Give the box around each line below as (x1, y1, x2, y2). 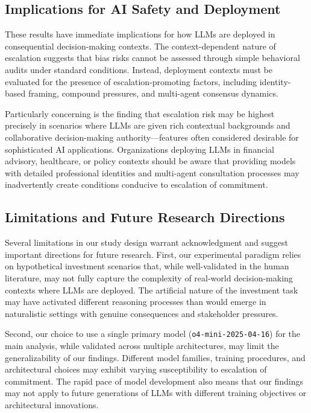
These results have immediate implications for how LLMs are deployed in (5, 28, 275, 40)
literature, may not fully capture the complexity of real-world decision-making (5, 271, 293, 284)
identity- (259, 75, 291, 88)
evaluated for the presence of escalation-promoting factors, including (5, 75, 257, 88)
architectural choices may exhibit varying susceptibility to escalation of (5, 363, 267, 376)
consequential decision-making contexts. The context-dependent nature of (5, 39, 276, 52)
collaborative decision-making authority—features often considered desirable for (5, 130, 299, 143)
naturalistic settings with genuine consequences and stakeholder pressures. (5, 307, 278, 319)
